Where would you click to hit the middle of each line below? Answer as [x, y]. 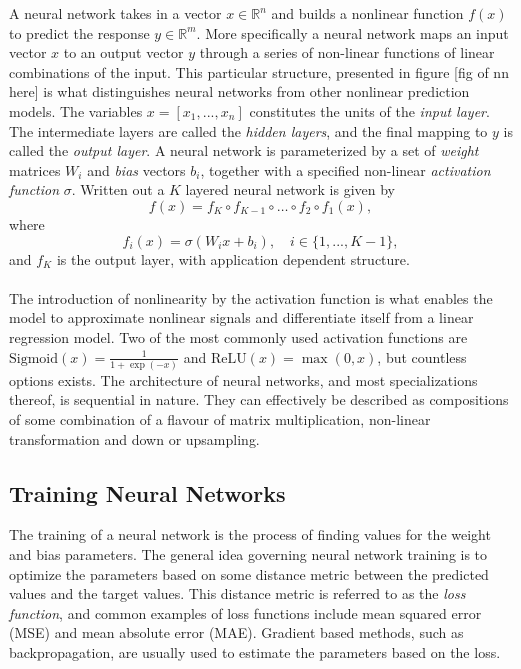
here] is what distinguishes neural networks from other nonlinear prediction [239, 91]
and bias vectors [136, 169]
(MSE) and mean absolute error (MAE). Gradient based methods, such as [236, 632]
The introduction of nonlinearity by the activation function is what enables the [251, 297]
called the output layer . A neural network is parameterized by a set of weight [244, 150]
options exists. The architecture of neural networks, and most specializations [243, 379]
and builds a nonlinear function [367, 13]
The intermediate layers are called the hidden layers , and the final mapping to [248, 130]
